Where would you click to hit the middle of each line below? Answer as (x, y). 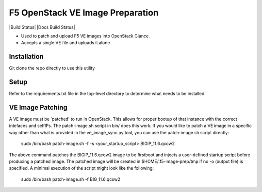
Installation (26, 56)
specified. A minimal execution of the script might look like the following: (81, 168)
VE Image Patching (38, 107)
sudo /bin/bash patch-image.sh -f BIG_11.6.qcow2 (71, 179)
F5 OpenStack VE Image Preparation (84, 13)
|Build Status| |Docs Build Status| (42, 27)
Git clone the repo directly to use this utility (52, 68)
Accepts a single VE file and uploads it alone (65, 43)
